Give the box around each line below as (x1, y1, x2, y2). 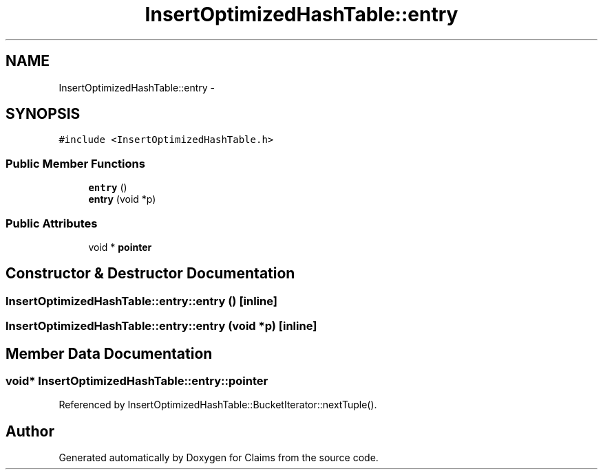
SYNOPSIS (6, 105, 81, 123)
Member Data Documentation (6, 344, 213, 362)
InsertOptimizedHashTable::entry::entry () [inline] (6, 294, 277, 308)
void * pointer (88, 241, 152, 253)
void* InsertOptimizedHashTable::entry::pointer (6, 374, 268, 388)
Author (6, 422, 54, 440)
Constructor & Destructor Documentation (6, 265, 295, 283)
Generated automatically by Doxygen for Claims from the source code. (59, 452, 379, 464)
